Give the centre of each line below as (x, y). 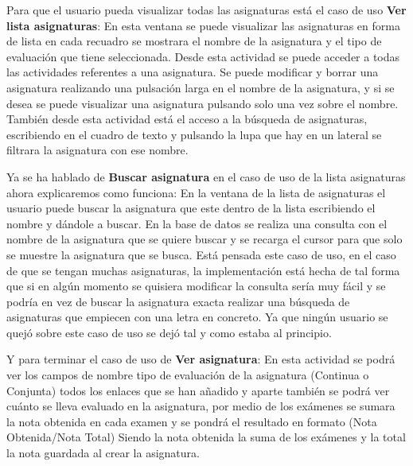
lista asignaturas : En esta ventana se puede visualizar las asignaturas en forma (203, 25)
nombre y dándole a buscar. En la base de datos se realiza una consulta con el (197, 223)
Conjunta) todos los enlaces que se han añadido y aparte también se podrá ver (198, 390)
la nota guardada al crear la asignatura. (103, 453)
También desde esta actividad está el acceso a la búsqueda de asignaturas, (187, 119)
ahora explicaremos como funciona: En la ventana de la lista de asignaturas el (196, 192)
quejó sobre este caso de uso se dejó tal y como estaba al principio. (169, 332)
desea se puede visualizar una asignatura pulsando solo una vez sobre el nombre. (203, 103)
